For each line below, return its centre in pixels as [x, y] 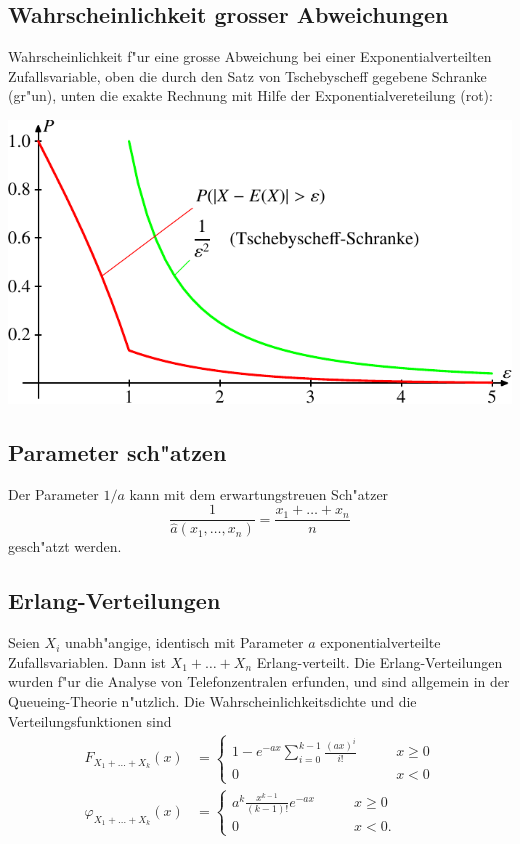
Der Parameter [53, 493]
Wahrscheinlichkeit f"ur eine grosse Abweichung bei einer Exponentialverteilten [250, 56]
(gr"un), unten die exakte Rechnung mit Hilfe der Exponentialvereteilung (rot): [250, 95]
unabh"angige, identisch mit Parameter [184, 642]
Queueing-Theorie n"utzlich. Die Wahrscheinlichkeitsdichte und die [212, 701]
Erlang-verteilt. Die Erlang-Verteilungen [379, 661]
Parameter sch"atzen [117, 451]
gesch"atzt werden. [65, 546]
